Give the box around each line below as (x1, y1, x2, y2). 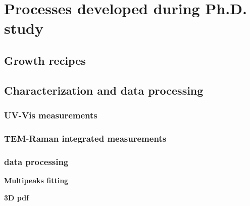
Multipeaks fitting (4, 175, 69, 186)
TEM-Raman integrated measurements (4, 132, 167, 144)
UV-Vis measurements (4, 109, 97, 121)
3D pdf (4, 192, 29, 202)
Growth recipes (4, 52, 86, 68)
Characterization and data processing (4, 82, 204, 98)
